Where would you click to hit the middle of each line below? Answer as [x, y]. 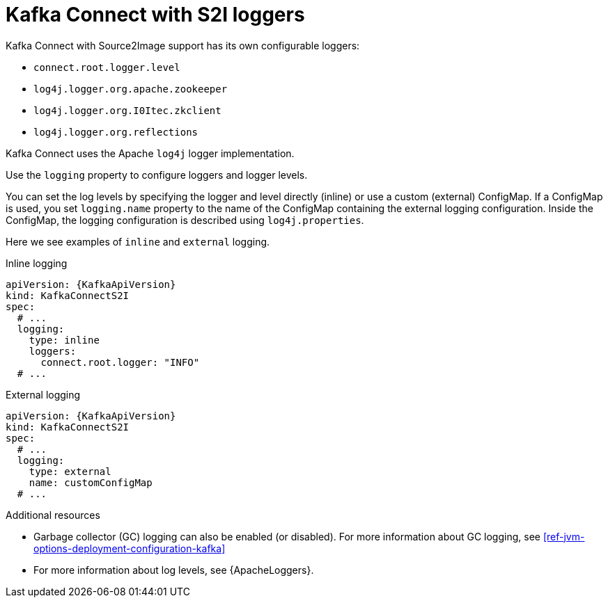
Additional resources [53, 515]
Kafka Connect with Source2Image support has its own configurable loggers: [183, 45]
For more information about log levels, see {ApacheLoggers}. [174, 570]
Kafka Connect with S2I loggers [155, 15]
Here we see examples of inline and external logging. [138, 241]
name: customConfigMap [91, 482]
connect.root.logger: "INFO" [120, 362]
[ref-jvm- [564, 536]
